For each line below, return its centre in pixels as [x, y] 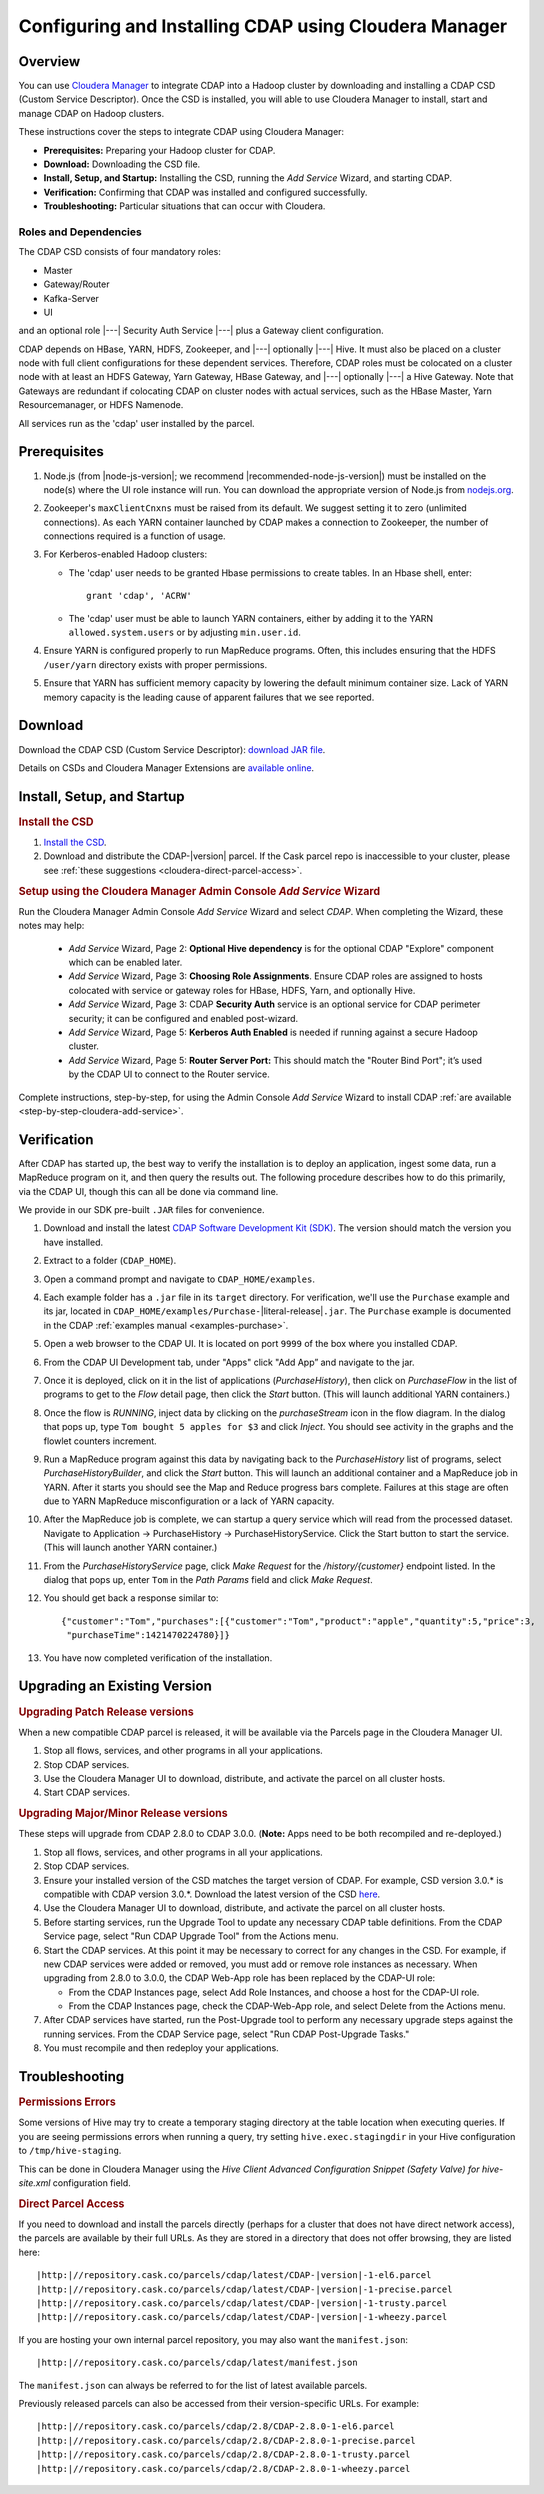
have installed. [73, 1242]
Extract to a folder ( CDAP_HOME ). [110, 1261]
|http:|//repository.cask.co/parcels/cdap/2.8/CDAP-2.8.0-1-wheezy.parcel [223, 2468]
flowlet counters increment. [100, 1441]
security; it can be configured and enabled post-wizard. [183, 1018]
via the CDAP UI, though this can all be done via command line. [148, 1191]
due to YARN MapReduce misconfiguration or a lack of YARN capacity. [189, 1501]
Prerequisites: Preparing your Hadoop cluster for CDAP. [159, 150]
